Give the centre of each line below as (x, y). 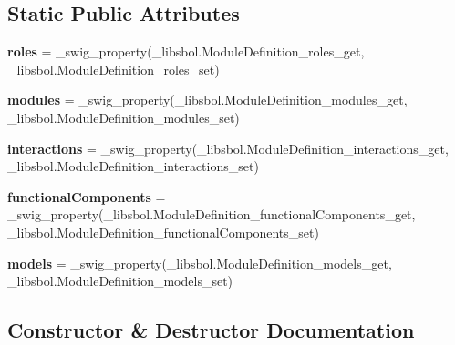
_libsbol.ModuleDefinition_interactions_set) (133, 166)
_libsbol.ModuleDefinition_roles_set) (114, 69)
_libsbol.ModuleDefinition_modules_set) (124, 117)
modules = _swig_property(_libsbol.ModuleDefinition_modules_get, (207, 100)
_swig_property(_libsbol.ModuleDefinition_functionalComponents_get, (212, 214)
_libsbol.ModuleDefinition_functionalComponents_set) (163, 232)
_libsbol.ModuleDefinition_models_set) (120, 281)
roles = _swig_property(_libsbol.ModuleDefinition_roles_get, (186, 51)
